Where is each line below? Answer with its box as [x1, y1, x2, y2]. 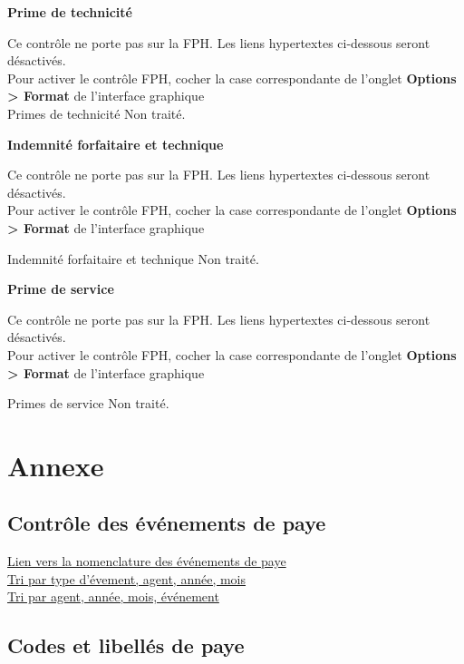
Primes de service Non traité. [7, 394, 169, 413]
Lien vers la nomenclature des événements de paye [7, 552, 286, 571]
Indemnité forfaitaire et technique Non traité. [7, 249, 259, 268]
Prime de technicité [7, 3, 132, 21]
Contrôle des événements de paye [7, 509, 326, 537]
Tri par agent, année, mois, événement [7, 587, 219, 606]
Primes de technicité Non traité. [7, 103, 186, 122]
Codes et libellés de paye [7, 631, 245, 659]
